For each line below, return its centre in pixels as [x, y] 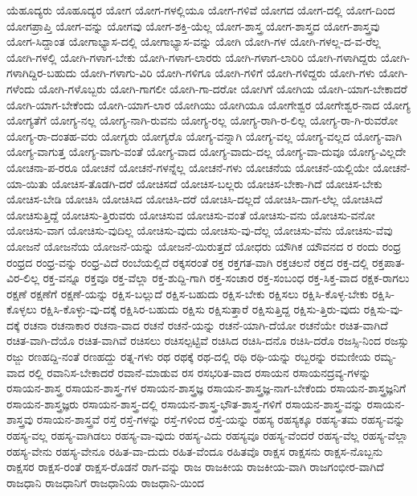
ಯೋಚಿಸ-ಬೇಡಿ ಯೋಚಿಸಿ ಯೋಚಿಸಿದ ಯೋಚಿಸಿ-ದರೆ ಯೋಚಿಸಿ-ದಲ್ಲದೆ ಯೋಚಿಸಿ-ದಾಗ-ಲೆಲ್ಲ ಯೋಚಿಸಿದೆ [195, 199]
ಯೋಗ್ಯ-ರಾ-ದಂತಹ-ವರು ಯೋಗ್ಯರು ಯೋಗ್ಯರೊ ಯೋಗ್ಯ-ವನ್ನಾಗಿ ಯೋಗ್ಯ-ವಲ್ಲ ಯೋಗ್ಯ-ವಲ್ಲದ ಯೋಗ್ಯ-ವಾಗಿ [204, 135]
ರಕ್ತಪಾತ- [388, 262]
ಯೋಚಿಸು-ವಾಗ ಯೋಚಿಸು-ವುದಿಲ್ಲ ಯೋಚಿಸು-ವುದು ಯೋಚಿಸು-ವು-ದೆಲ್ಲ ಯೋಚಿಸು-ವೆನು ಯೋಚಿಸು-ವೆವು [200, 230]
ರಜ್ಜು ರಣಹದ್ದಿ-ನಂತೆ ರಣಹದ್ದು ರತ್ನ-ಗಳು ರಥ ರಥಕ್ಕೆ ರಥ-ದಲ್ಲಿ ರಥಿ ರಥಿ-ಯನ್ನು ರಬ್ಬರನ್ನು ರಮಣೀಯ [189, 357]
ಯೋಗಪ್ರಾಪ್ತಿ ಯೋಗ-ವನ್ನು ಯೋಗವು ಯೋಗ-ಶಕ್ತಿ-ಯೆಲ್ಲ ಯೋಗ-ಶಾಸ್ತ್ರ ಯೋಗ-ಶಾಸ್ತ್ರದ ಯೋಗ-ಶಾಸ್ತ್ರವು [193, 25]
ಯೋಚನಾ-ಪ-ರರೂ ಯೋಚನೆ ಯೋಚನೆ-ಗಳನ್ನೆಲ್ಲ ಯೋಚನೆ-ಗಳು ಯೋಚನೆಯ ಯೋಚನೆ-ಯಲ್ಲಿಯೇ [188, 167]
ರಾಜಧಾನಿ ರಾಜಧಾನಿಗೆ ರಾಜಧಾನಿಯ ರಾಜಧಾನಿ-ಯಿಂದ [106, 482]
